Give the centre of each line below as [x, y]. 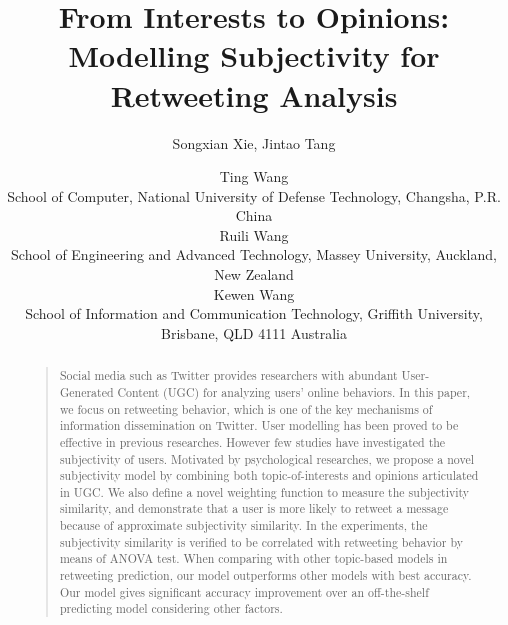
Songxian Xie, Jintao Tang [254, 142]
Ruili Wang [254, 234]
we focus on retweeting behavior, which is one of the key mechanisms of [246, 408]
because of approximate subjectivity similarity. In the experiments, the [243, 525]
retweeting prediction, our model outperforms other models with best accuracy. [265, 575]
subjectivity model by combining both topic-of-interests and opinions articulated [269, 475]
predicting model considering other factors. [171, 608]
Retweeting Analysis [254, 94]
